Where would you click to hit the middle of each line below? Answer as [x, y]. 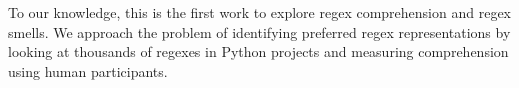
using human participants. [88, 70]
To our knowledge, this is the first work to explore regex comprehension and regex [260, 12]
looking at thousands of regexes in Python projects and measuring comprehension [258, 51]
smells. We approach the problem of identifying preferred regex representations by [259, 31]
